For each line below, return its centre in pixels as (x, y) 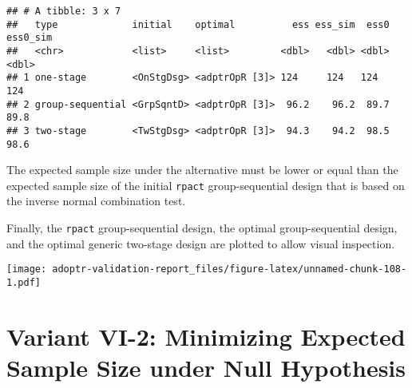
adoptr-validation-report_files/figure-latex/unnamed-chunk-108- (230, 269)
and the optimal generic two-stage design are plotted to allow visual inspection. (201, 243)
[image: (27, 269)
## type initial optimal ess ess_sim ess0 (198, 24)
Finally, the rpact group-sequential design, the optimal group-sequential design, (202, 228)
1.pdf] (24, 282)
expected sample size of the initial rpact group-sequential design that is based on (206, 185)
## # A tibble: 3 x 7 (64, 11)
